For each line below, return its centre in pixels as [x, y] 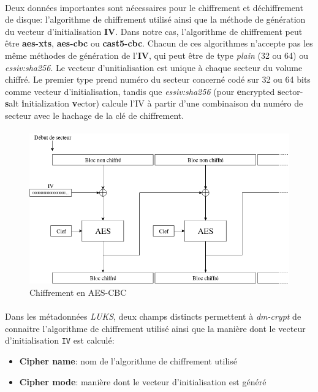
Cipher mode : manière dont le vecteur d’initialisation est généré [143, 381]
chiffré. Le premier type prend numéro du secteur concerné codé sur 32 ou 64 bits [158, 79]
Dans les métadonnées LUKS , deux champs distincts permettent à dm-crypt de [153, 316]
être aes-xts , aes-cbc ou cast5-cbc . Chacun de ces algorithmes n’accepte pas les [159, 43]
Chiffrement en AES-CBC [78, 292]
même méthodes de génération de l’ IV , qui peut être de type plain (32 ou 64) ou [157, 55]
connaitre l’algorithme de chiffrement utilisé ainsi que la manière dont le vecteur [155, 328]
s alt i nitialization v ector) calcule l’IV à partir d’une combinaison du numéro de [154, 103]
